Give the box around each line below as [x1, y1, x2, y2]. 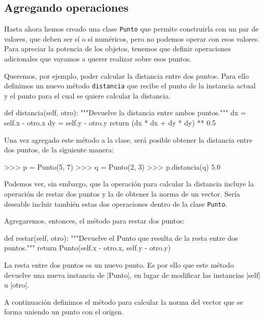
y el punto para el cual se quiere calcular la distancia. [4, 90, 171, 101]
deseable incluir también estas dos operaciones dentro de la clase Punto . [4, 198, 227, 209]
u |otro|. [4, 279, 30, 290]
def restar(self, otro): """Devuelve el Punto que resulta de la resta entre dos [4, 232, 238, 243]
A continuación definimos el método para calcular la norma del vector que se [4, 296, 243, 307]
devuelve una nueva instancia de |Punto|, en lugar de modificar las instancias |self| [4, 269, 260, 280]
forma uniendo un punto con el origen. [4, 306, 124, 317]
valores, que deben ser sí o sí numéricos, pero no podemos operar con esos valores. [4, 33, 260, 44]
